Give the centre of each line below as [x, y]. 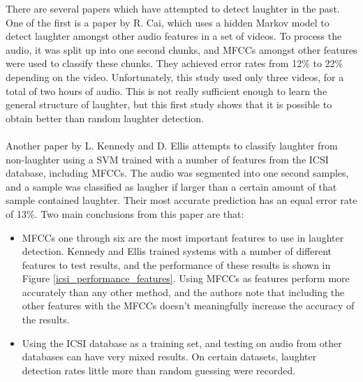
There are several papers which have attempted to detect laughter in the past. [173, 8]
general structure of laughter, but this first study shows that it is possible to [169, 104]
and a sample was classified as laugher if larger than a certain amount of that [171, 186]
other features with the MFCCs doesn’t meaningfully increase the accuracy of [188, 306]
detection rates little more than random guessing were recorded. [159, 370]
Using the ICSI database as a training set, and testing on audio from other [182, 343]
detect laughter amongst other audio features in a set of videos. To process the [174, 36]
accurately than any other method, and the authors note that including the [183, 292]
